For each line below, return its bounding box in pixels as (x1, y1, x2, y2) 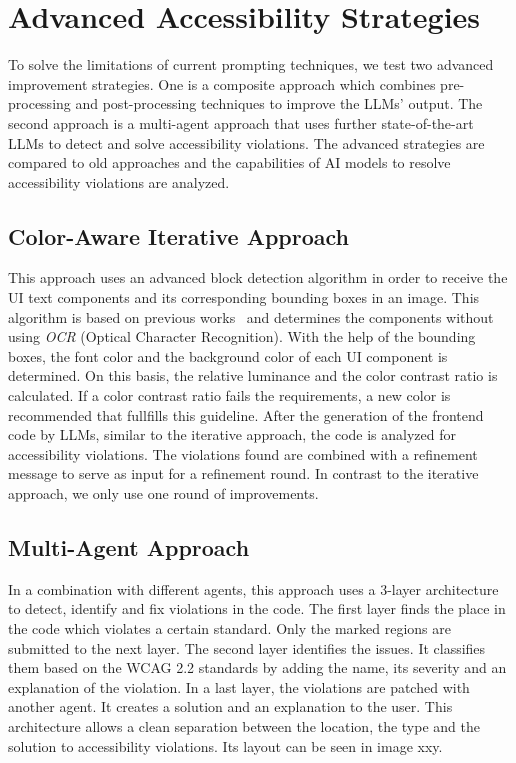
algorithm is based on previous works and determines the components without (8, 306, 494, 327)
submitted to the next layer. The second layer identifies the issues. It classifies (8, 637, 486, 658)
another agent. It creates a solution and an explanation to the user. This (8, 696, 453, 717)
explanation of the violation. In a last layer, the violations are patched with (8, 676, 470, 697)
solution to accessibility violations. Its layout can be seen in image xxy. (8, 735, 443, 756)
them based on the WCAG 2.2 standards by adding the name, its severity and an (8, 657, 507, 678)
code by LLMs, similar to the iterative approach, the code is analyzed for (8, 424, 456, 445)
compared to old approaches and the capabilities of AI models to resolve (8, 152, 451, 173)
